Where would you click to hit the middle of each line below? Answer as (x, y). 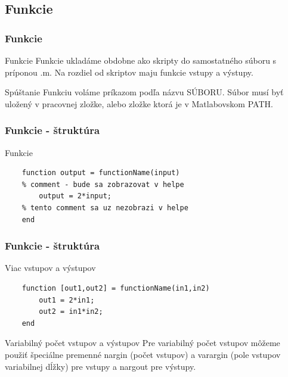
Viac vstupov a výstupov (50, 268)
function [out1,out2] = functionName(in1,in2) (116, 288)
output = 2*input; (75, 196)
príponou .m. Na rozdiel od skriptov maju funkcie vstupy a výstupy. (129, 72)
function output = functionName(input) (101, 173)
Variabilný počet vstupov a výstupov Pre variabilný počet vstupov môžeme (143, 343)
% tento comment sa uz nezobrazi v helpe (105, 208)
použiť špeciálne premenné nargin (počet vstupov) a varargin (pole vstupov (143, 354)
